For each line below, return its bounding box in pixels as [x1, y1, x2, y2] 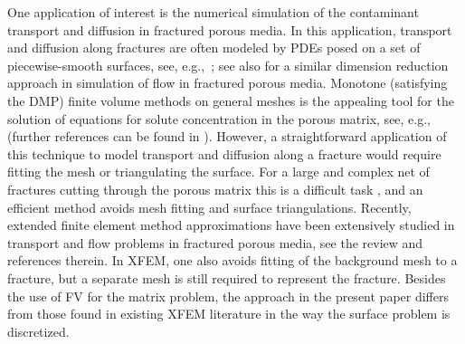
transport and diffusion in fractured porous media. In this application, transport [7, 20, 452, 39]
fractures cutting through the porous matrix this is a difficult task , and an [7, 179, 423, 198]
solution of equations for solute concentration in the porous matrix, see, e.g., [7, 109, 432, 128]
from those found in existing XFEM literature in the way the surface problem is [7, 304, 451, 323]
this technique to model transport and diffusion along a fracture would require [7, 144, 441, 163]
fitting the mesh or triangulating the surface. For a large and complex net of [7, 162, 430, 181]
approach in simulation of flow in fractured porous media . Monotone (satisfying [7, 73, 448, 92]
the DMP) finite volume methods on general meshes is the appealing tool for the [7, 91, 454, 110]
